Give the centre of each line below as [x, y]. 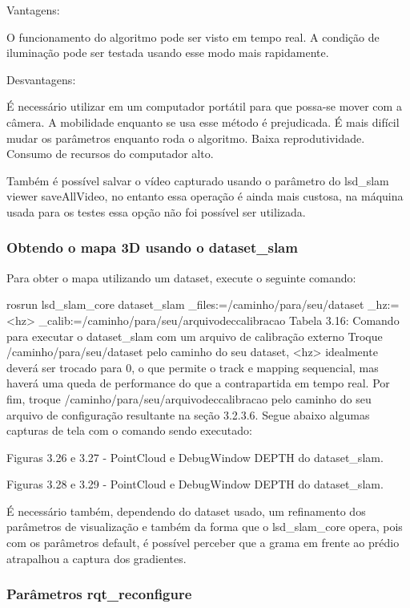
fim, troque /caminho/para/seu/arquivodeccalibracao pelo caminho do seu [189, 398]
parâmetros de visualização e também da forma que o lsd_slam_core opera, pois [205, 527]
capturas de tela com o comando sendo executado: [129, 430]
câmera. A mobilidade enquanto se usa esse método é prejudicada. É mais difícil [203, 122]
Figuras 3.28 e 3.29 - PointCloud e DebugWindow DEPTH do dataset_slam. [195, 484]
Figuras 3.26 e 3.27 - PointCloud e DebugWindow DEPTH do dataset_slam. [195, 457]
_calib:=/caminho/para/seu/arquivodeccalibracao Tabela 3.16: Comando [219, 320]
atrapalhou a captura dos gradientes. [96, 558]
